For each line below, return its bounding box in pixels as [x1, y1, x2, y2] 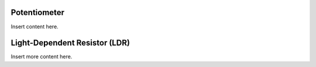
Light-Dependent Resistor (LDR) [11, 38, 130, 48]
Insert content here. [11, 23, 59, 30]
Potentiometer [11, 8, 64, 17]
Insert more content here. [11, 53, 73, 60]
